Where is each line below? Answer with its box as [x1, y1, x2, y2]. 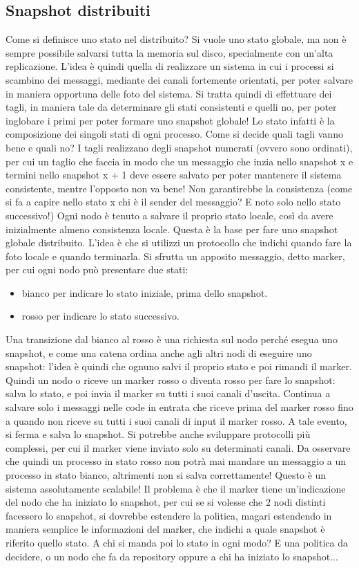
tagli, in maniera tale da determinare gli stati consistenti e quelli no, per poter [6, 100, 337, 114]
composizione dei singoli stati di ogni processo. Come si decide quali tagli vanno [6, 127, 343, 141]
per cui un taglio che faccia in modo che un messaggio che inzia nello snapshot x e [6, 154, 353, 168]
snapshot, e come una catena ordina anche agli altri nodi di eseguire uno [6, 345, 312, 360]
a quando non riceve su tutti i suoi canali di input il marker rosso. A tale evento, [6, 413, 347, 428]
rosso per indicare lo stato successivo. [21, 309, 179, 323]
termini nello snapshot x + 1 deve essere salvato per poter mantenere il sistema [6, 167, 342, 182]
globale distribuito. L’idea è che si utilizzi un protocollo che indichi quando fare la [6, 235, 352, 250]
